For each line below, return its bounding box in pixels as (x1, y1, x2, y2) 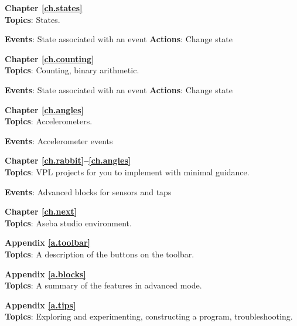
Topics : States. (5, 13, 60, 25)
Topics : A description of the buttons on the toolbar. (5, 247, 194, 260)
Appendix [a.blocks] (5, 267, 86, 280)
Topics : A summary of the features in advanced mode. (5, 279, 202, 291)
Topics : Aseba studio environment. (5, 216, 132, 229)
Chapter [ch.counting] (5, 52, 94, 64)
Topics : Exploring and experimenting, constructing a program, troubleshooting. (5, 310, 293, 322)
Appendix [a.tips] (5, 298, 76, 311)
